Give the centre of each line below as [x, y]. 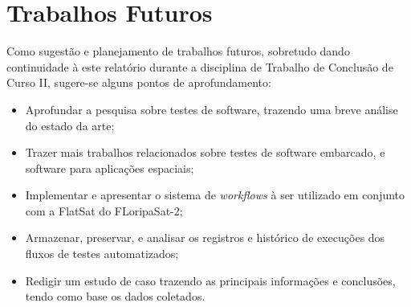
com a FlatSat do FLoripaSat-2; [104, 210]
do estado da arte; [70, 125]
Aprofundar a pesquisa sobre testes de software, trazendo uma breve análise [212, 109]
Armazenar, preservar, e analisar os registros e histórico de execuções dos [205, 237]
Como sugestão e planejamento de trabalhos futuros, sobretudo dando [178, 51]
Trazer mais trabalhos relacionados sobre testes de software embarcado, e [205, 152]
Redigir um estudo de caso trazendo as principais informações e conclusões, [210, 280]
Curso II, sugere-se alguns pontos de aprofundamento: [139, 82]
